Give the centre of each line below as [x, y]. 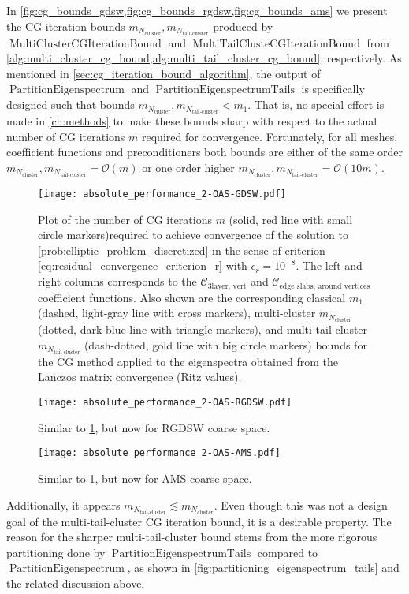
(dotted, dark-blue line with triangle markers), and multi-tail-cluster [203, 329]
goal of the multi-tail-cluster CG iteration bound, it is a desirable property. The [199, 521]
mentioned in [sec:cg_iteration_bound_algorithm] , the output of [164, 73]
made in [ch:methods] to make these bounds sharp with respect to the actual [192, 121]
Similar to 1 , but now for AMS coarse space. [145, 478]
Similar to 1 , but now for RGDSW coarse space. [154, 427]
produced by [243, 26]
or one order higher [188, 167]
